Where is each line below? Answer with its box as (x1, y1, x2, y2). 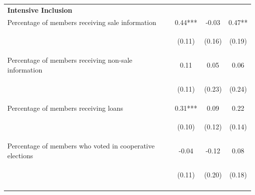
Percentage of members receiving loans (7, 102, 124, 113)
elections (7, 150, 33, 160)
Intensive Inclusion (7, 4, 73, 15)
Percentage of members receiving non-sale (7, 55, 132, 65)
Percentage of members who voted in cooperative (7, 141, 155, 151)
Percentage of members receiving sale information (7, 17, 156, 27)
